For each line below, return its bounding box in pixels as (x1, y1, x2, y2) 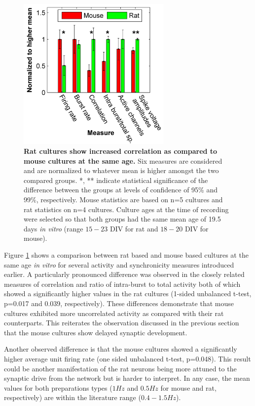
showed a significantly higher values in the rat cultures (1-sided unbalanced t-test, (4, 288, 252, 299)
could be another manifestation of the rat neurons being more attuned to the (4, 363, 237, 373)
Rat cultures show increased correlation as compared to (24, 146, 218, 156)
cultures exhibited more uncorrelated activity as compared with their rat (4, 308, 224, 318)
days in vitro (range (24, 223, 83, 233)
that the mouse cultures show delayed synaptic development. (4, 327, 187, 337)
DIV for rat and (109, 223, 158, 233)
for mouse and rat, (160, 382, 217, 393)
